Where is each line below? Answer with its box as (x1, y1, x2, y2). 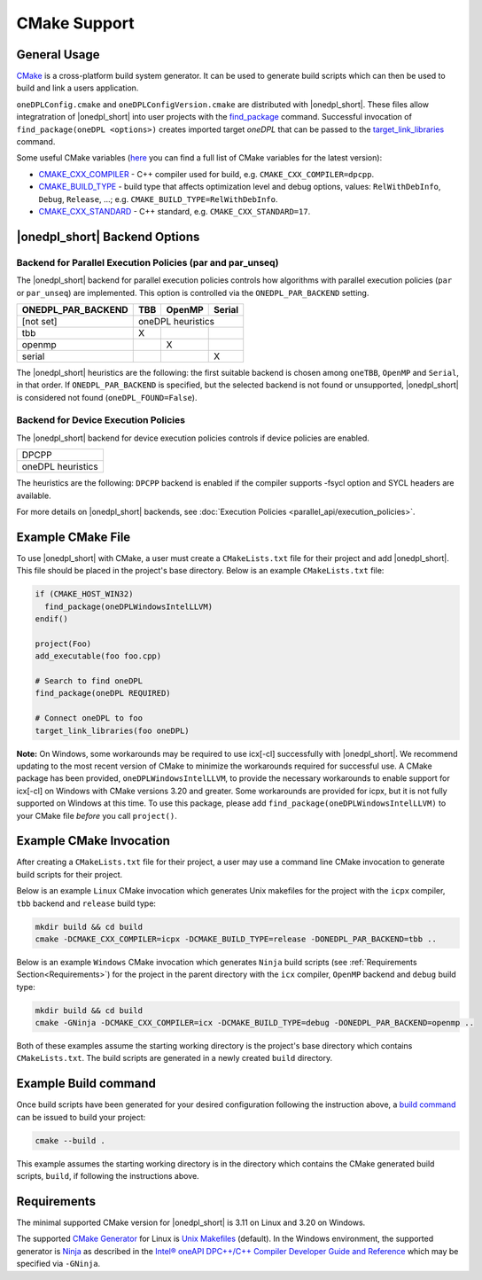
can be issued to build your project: (16, 1112, 146, 1122)
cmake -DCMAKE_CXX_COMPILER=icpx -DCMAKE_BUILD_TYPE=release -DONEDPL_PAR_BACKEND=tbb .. (35, 933, 438, 944)
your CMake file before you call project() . (16, 810, 177, 821)
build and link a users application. (16, 82, 139, 93)
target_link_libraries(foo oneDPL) (35, 725, 190, 736)
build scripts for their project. (16, 869, 123, 879)
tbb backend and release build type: (16, 898, 157, 909)
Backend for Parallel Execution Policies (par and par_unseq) (16, 256, 279, 269)
